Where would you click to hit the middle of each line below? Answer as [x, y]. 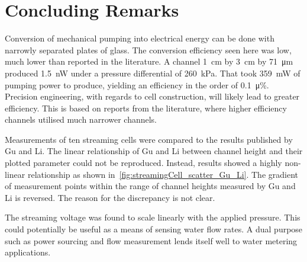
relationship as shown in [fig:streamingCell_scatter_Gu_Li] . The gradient [163, 174]
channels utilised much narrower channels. [81, 119]
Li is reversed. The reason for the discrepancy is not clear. [110, 197]
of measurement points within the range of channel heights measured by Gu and [150, 186]
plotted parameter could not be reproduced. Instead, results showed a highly [143, 163]
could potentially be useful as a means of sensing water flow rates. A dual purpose [154, 229]
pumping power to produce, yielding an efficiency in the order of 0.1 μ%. [137, 84]
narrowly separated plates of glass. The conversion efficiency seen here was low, [148, 49]
